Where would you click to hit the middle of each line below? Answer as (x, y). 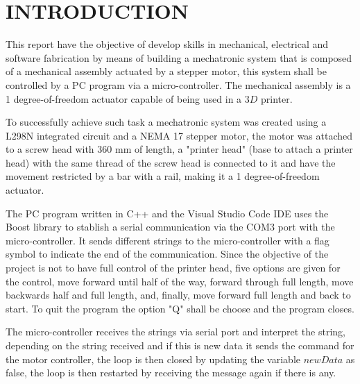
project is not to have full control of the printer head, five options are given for (173, 268)
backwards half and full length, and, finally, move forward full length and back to (178, 295)
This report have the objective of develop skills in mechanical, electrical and (167, 44)
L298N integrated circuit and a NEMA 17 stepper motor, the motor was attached (179, 135)
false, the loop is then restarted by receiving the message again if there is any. (171, 373)
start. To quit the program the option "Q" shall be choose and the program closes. (180, 308)
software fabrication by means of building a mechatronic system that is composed (179, 57)
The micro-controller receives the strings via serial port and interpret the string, (175, 332)
